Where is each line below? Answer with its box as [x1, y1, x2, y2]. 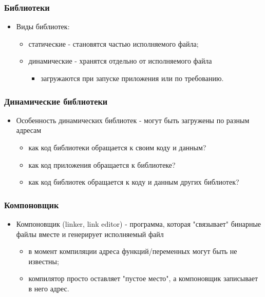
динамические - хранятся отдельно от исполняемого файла [28, 55, 212, 66]
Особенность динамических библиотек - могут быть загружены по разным [16, 114, 250, 125]
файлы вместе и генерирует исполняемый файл [16, 228, 164, 239]
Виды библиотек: [16, 21, 70, 32]
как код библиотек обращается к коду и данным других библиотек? [28, 176, 239, 187]
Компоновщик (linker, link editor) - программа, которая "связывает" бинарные [16, 219, 261, 229]
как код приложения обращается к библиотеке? [28, 159, 176, 170]
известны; [28, 255, 59, 266]
